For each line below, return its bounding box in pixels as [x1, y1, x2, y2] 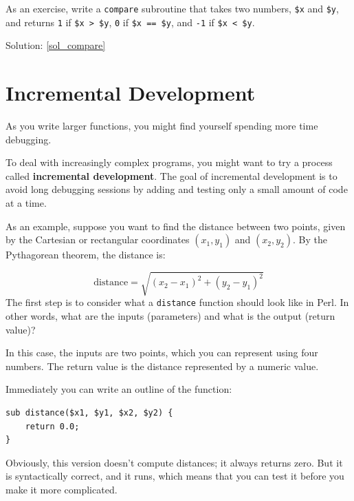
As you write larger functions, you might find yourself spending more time [5, 119, 318, 133]
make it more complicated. [5, 482, 118, 496]
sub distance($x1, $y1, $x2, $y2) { [5, 407, 173, 418]
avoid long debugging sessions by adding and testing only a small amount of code [5, 182, 348, 196]
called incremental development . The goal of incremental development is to [5, 168, 338, 183]
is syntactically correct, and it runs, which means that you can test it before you [5, 469, 344, 483]
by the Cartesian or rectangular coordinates [5, 232, 190, 247]
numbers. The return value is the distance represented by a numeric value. [5, 358, 319, 373]
